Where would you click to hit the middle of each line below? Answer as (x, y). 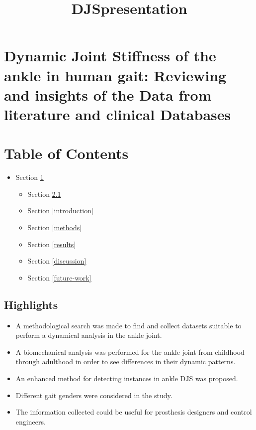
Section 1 (30, 177)
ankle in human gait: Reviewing (115, 75)
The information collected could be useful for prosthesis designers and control (134, 412)
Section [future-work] (59, 277)
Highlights (31, 304)
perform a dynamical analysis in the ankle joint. (89, 335)
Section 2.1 (44, 194)
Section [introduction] (60, 211)
